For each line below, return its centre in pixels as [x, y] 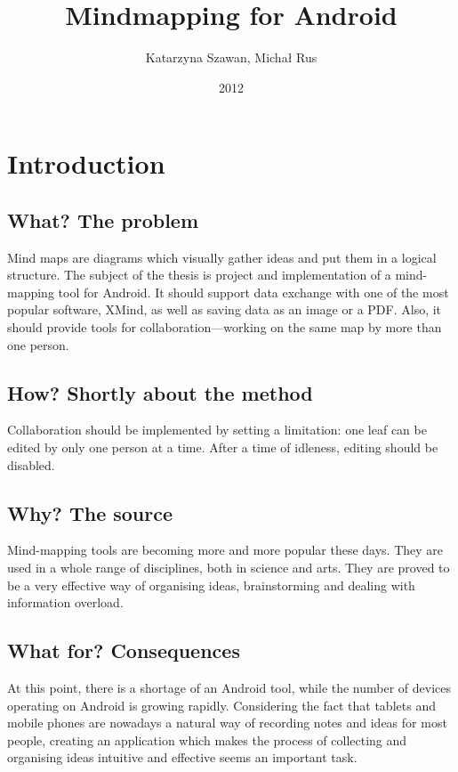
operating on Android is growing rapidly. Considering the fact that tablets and [221, 705]
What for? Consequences [124, 650]
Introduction [86, 163]
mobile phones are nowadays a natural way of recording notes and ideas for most [227, 723]
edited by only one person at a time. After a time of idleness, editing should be [223, 447]
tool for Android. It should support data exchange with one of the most [253, 292]
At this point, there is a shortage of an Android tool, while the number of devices [229, 688]
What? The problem [103, 219]
